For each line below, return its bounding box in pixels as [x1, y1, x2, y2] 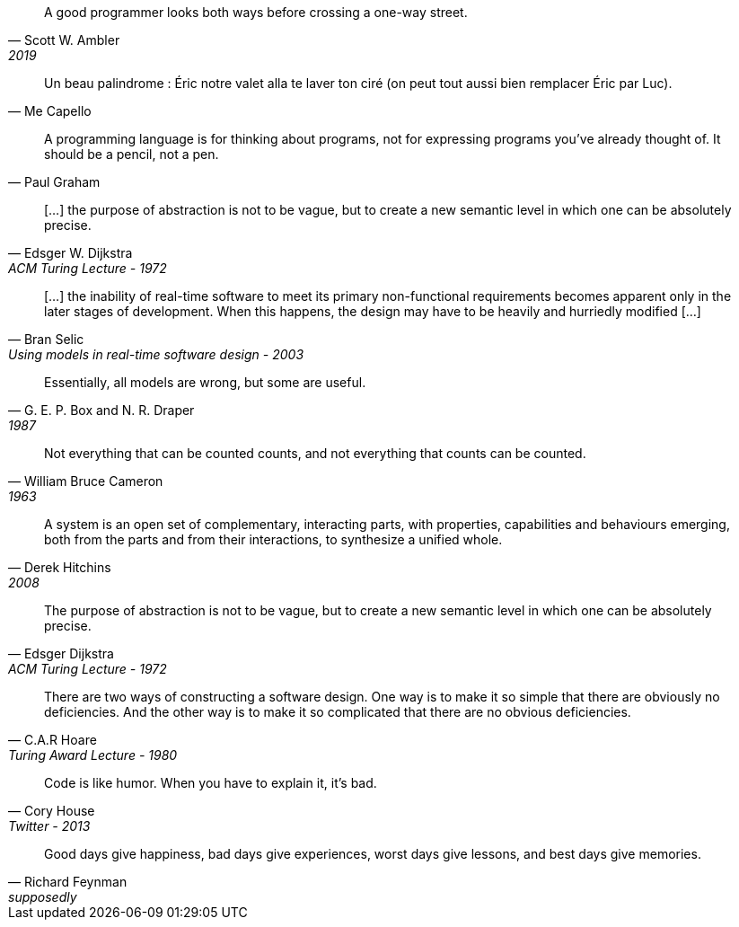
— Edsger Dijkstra [8, 646, 114, 661]
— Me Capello [8, 103, 92, 119]
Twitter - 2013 [8, 818, 91, 834]
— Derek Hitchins [8, 560, 111, 575]
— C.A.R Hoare [8, 732, 97, 747]
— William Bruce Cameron [8, 473, 163, 489]
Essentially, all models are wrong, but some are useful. [44, 375, 366, 390]
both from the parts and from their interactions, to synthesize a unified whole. [44, 532, 503, 547]
